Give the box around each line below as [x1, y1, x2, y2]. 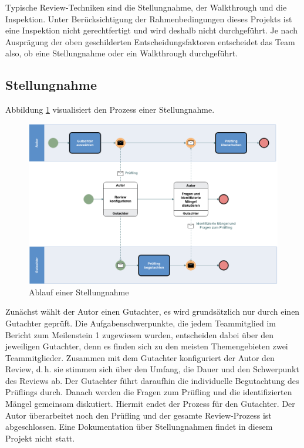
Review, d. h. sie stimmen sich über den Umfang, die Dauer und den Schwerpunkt [5, 363, 299, 375]
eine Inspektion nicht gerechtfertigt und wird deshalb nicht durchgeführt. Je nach [5, 24, 298, 36]
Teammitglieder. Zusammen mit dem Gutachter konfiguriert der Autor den [5, 351, 275, 363]
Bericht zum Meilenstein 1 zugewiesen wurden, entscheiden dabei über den [5, 328, 274, 341]
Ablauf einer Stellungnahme [29, 285, 129, 298]
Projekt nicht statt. [5, 432, 75, 444]
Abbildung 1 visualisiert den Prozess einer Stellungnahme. [5, 103, 215, 116]
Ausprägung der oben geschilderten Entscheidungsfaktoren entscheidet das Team [5, 35, 295, 48]
